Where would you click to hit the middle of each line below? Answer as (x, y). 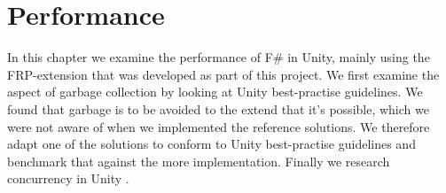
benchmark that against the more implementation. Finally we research (199, 161)
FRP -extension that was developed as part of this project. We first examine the (223, 74)
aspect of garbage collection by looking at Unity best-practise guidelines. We (215, 92)
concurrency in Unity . (68, 178)
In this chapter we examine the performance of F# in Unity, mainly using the (219, 57)
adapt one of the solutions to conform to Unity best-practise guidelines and (211, 144)
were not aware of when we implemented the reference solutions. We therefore (219, 126)
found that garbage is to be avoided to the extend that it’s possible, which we (218, 108)
